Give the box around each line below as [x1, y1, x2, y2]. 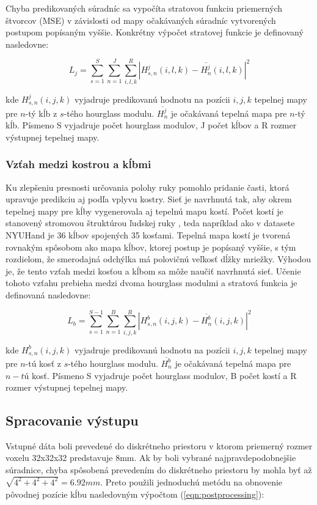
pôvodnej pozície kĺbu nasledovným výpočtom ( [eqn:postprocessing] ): [5, 487, 264, 500]
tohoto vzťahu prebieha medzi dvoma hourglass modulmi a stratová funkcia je [5, 276, 297, 289]
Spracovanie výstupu [5, 411, 139, 430]
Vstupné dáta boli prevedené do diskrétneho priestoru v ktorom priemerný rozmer [5, 439, 313, 452]
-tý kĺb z [25, 106, 57, 119]
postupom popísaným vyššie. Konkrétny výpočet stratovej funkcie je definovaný [5, 26, 304, 39]
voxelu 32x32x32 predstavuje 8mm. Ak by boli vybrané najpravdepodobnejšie [5, 451, 296, 464]
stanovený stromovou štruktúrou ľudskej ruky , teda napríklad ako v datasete [5, 216, 295, 229]
